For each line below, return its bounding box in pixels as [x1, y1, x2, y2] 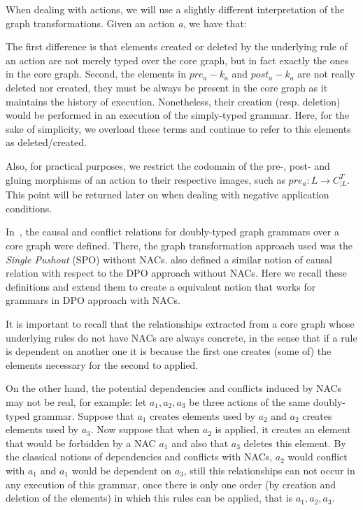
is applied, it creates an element [215, 422, 351, 437]
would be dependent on [71, 462, 172, 477]
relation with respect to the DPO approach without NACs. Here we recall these [6, 265, 347, 280]
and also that [171, 435, 229, 450]
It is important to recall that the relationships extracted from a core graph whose [6, 316, 355, 331]
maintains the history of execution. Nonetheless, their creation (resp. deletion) [6, 94, 341, 108]
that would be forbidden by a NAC [6, 435, 156, 450]
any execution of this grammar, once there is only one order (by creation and [6, 476, 336, 491]
